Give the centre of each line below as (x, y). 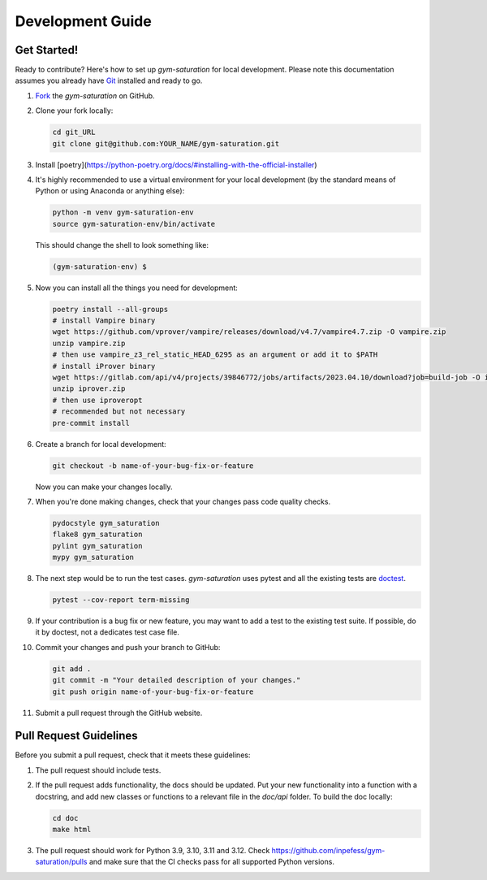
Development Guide (83, 21)
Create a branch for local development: (101, 444)
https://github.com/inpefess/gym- (328, 851)
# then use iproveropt (97, 400)
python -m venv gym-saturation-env (123, 212)
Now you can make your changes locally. (104, 487)
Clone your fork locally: (74, 111)
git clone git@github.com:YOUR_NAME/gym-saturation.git (166, 143)
